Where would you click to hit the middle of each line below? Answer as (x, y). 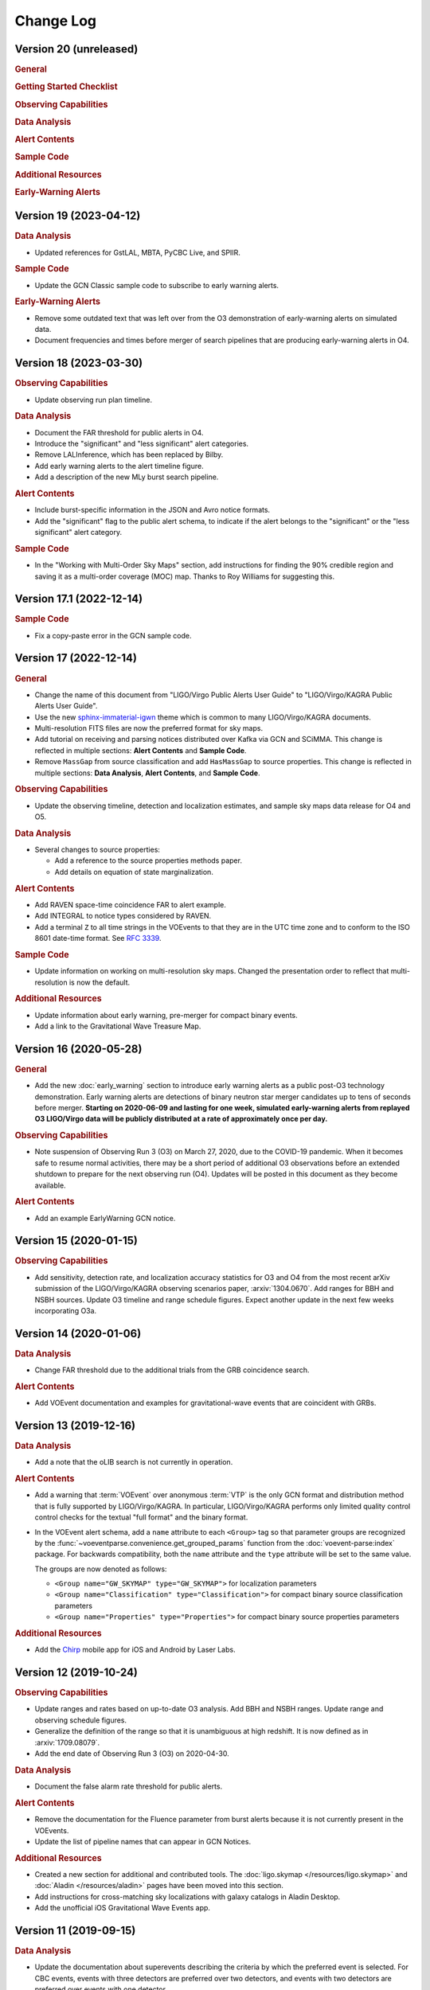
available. (51, 1185)
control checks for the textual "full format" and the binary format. (141, 1517)
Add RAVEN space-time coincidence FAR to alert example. (131, 904)
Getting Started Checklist (66, 87)
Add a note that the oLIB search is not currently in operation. (134, 1462)
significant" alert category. (78, 533)
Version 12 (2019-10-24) (76, 1673)
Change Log (56, 21)
